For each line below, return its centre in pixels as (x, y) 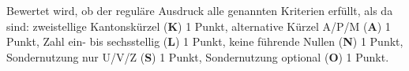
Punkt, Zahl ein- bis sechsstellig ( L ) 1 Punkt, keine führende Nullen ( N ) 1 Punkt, (205, 41)
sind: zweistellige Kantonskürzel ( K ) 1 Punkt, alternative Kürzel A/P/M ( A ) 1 (199, 26)
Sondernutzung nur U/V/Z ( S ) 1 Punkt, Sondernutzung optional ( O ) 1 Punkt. (198, 56)
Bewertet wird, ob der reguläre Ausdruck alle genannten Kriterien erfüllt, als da (200, 10)
